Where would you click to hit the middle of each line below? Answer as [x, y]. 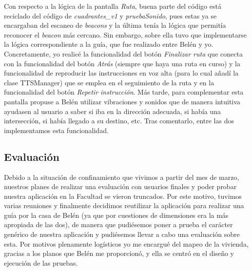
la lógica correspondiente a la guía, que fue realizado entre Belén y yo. [109, 44]
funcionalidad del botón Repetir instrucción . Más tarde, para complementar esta [124, 92]
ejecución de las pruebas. [41, 262]
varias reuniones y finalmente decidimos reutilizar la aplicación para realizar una [124, 205]
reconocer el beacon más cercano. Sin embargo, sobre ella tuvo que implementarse [125, 34]
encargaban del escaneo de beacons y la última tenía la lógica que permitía [115, 25]
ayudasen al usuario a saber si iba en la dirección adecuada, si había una [113, 111]
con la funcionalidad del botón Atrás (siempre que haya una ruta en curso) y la [122, 63]
